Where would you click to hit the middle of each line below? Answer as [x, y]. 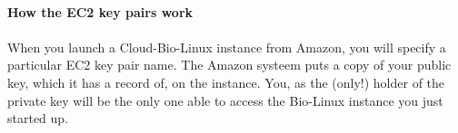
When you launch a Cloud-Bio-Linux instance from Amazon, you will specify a [227, 47]
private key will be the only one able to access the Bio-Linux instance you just [225, 100]
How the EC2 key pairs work [100, 11]
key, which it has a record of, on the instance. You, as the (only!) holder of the [226, 82]
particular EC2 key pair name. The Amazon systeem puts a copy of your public [229, 65]
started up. [38, 118]
